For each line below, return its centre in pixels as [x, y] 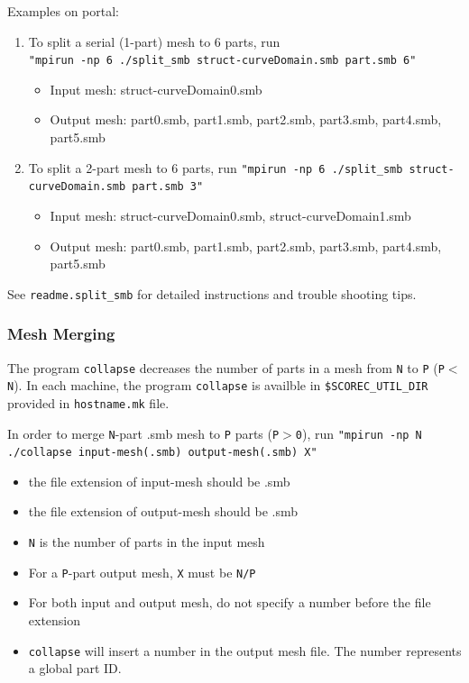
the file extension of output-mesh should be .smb [163, 511]
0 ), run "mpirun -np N [359, 433]
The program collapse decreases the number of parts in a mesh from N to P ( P [226, 367]
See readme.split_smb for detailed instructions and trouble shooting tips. [212, 293]
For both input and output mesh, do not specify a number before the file [230, 602]
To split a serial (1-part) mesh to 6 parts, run [154, 41]
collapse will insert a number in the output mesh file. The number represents [245, 650]
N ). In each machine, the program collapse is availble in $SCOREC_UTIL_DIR [218, 385]
